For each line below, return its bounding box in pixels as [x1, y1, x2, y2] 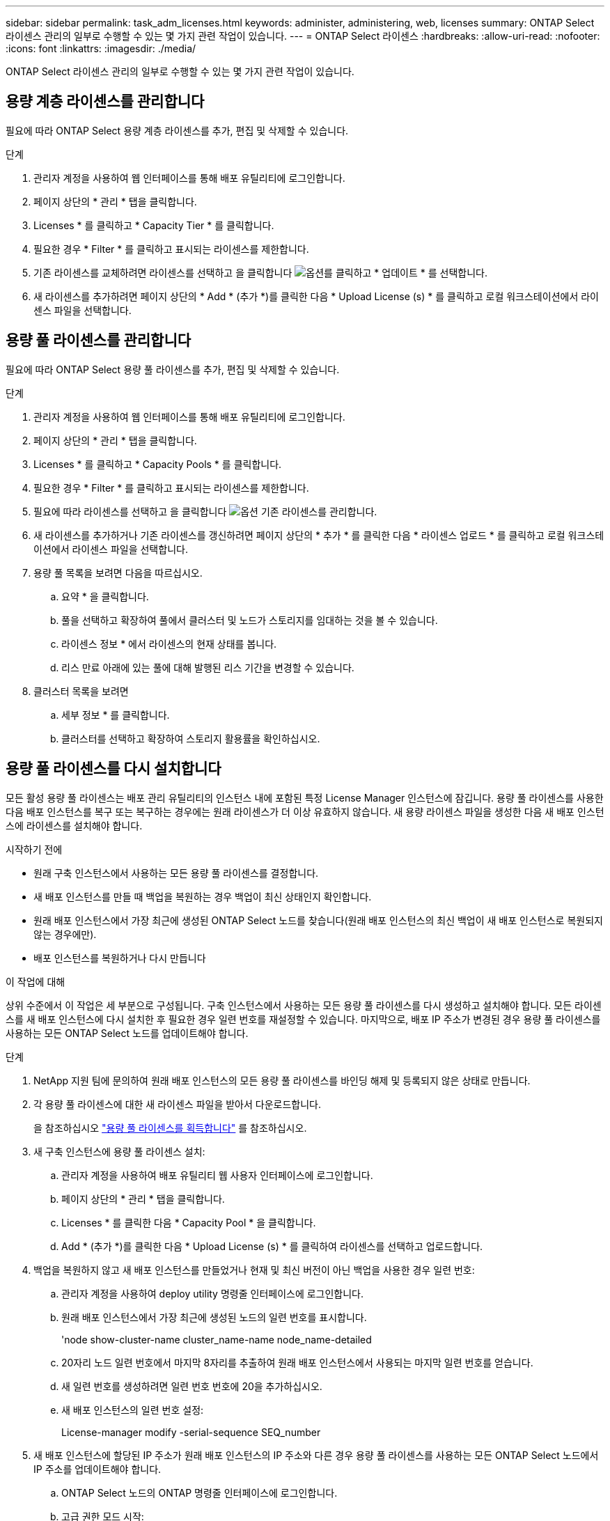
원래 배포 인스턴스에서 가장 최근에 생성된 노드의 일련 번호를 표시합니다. [61, 1311, 367, 1323]
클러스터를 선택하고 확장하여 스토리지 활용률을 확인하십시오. [61, 732, 320, 744]
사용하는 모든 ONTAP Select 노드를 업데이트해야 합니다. [6, 1027, 249, 1039]
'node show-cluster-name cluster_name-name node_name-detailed [61, 1333, 372, 1345]
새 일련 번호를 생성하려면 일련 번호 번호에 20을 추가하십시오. [61, 1380, 322, 1392]
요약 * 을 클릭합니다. [61, 590, 149, 602]
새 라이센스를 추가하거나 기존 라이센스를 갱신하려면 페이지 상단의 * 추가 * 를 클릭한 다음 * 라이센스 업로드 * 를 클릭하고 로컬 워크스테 [33, 529, 604, 541]
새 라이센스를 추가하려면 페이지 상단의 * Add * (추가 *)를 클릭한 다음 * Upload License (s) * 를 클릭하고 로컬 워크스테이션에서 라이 [33, 290, 599, 302]
